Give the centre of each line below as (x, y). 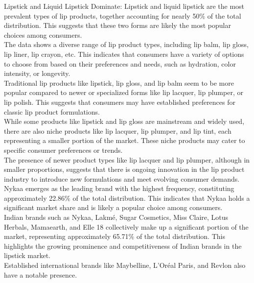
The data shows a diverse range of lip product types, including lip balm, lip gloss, (126, 44)
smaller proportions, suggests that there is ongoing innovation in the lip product (124, 169)
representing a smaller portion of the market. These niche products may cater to (125, 140)
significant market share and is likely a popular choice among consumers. (113, 207)
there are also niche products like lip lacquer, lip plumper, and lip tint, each (118, 130)
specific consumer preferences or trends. (63, 150)
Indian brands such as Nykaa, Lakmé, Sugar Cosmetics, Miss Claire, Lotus (116, 217)
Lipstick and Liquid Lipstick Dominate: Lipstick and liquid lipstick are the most (124, 6)
